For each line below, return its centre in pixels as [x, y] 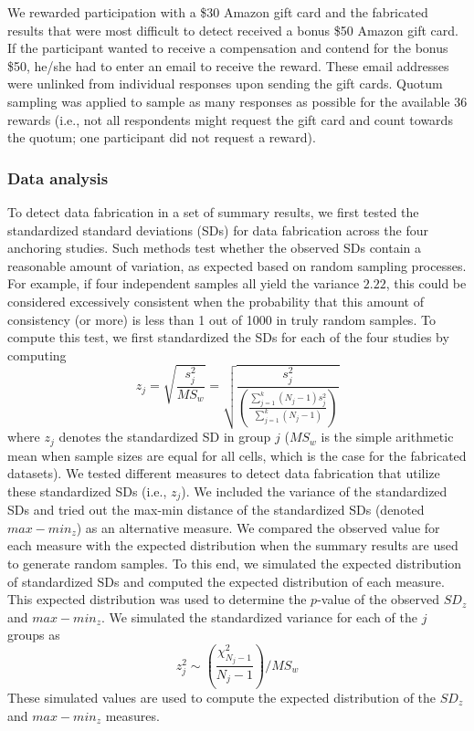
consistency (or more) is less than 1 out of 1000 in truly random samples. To [221, 319]
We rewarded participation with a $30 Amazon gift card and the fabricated [218, 12]
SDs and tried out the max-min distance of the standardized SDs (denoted [216, 510]
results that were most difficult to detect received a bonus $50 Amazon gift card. [233, 30]
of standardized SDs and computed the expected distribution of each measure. [226, 581]
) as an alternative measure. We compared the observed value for [258, 527]
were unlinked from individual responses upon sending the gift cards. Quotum [225, 84]
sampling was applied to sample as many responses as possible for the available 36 [237, 101]
